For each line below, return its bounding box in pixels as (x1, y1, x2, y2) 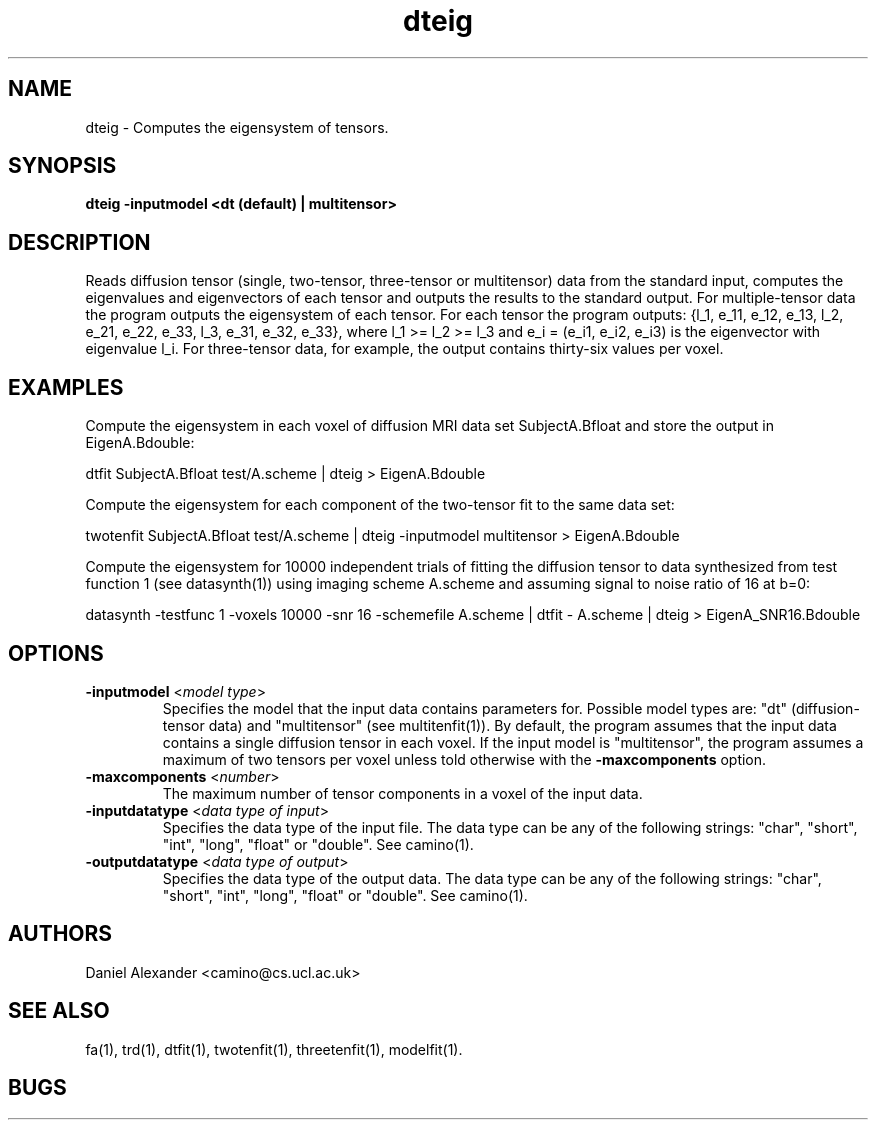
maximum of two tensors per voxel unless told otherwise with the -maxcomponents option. (162, 750, 767, 768)
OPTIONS (8, 640, 104, 666)
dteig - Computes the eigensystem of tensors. (85, 118, 389, 136)
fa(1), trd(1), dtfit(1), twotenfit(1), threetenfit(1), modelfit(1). (85, 1040, 463, 1058)
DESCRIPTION (8, 229, 151, 255)
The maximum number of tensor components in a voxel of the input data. (162, 784, 643, 802)
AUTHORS (8, 921, 113, 947)
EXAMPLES (8, 374, 124, 400)
